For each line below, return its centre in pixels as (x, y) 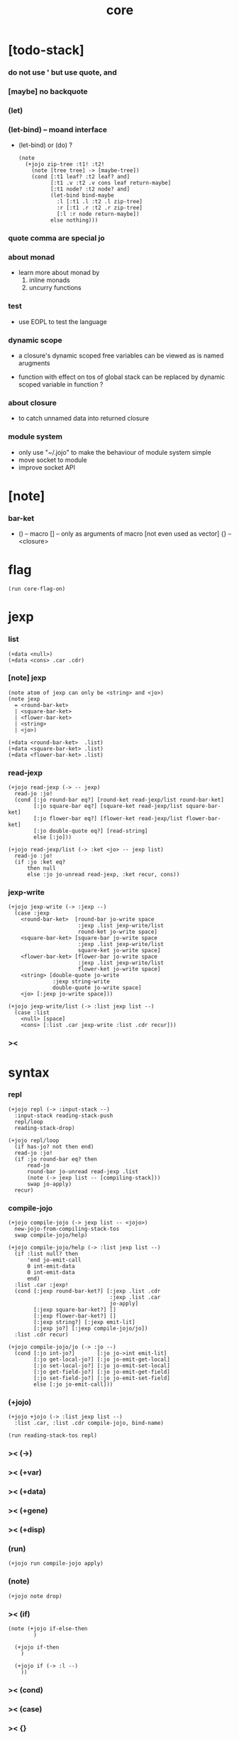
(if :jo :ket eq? (40, 862)
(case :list (32, 1013)
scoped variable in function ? (61, 384)
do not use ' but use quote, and (62, 72)
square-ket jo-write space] (119, 951)
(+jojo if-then (37, 1647)
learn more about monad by (59, 273)
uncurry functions (55, 288)
